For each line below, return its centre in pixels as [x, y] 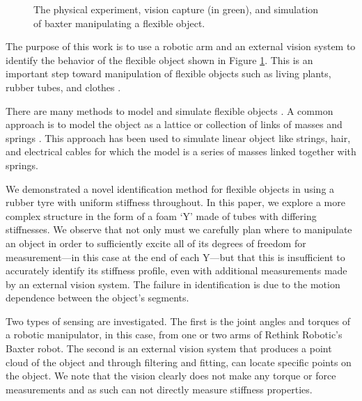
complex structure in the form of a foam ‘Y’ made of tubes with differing [161, 215]
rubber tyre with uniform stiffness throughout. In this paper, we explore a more [175, 202]
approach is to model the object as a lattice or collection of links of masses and [174, 124]
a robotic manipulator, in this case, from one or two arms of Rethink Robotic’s [174, 335]
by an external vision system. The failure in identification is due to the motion [173, 284]
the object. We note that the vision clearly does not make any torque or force [171, 376]
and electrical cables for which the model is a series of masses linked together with [181, 151]
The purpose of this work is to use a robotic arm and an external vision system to [181, 46]
